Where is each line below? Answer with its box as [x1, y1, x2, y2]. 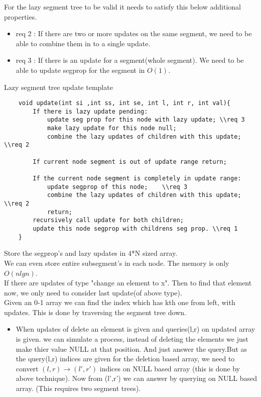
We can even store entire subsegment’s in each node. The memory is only [4, 257, 229, 268]
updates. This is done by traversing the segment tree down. [4, 307, 186, 317]
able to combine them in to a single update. [16, 38, 151, 48]
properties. [4, 11, 37, 22]
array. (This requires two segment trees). [16, 383, 141, 393]
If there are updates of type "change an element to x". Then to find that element [4, 277, 252, 288]
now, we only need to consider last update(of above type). [4, 287, 182, 297]
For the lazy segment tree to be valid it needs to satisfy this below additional [4, 2, 241, 12]
